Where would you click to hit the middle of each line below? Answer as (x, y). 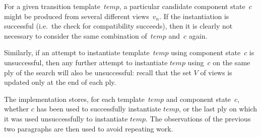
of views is (216, 72)
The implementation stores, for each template (75, 99)
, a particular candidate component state (182, 6)
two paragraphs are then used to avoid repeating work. (89, 128)
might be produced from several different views (77, 16)
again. (198, 35)
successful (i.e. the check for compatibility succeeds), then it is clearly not (118, 26)
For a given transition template (52, 6)
